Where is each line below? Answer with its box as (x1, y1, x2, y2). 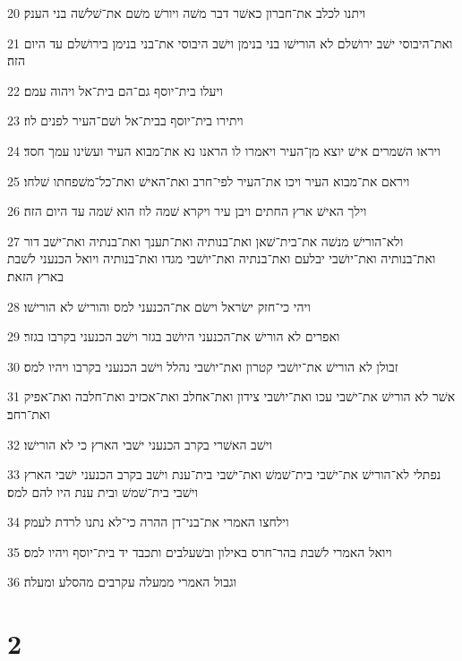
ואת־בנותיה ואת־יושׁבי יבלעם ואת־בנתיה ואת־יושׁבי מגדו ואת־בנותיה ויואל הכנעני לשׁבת (7, 249, 436, 268)
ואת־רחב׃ (7, 404, 50, 423)
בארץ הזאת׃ (7, 266, 64, 285)
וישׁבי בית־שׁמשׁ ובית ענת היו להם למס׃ (7, 482, 199, 501)
